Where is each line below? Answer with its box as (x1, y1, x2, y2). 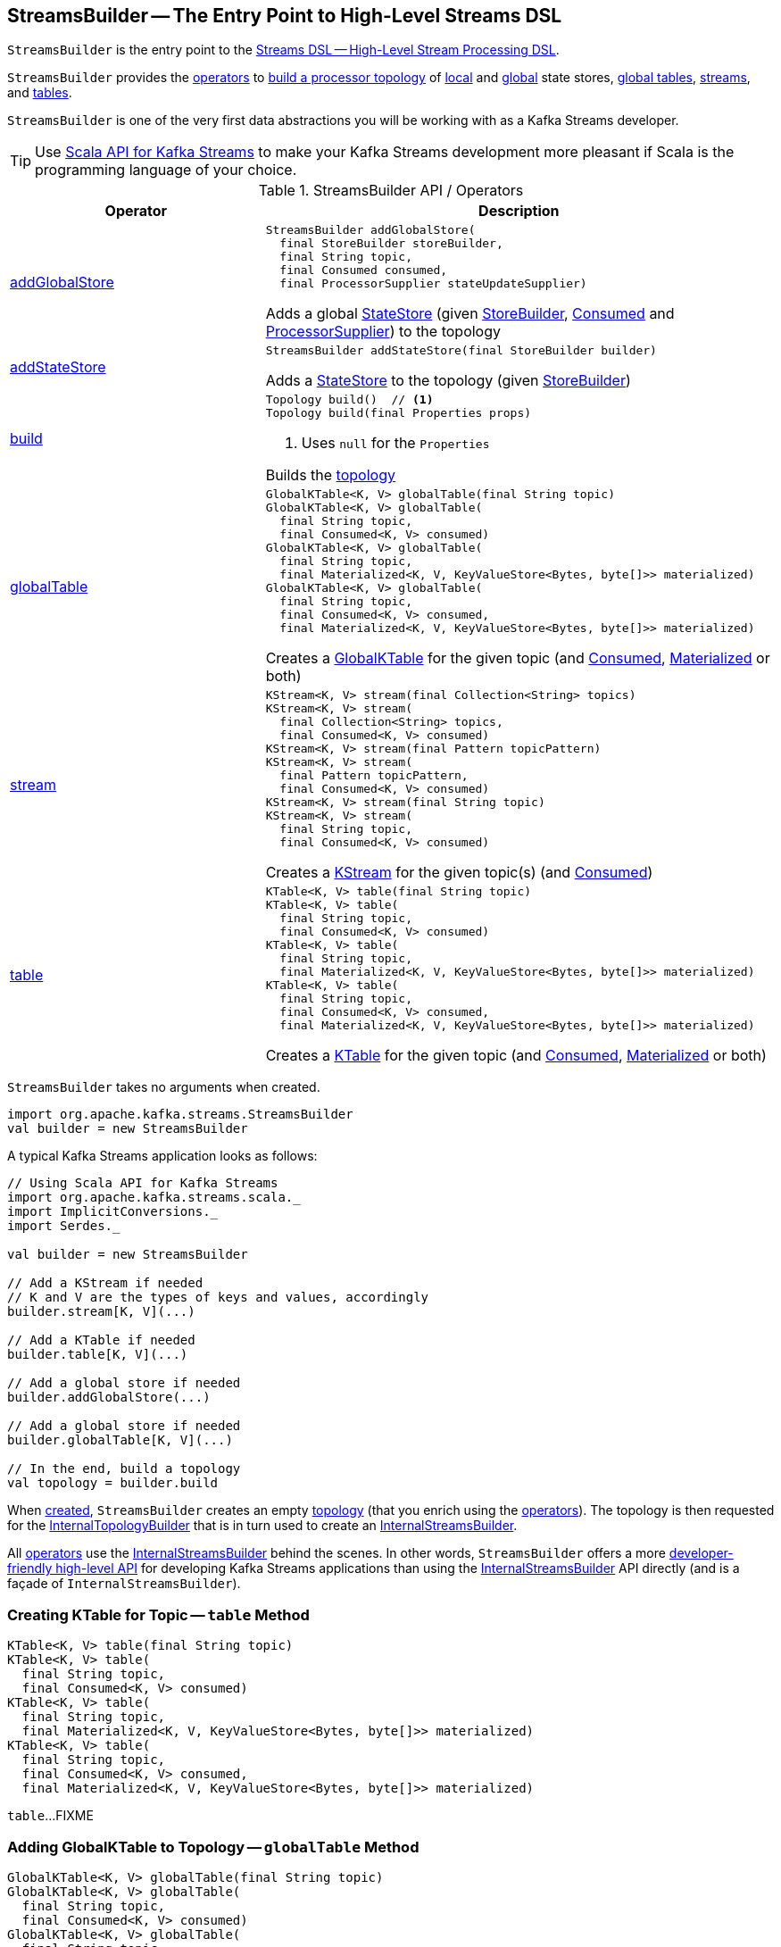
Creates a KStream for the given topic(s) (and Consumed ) (265, 863, 653, 882)
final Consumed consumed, (279, 263, 448, 278)
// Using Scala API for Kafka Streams (7, 1176, 278, 1191)
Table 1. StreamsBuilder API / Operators (258, 181, 524, 200)
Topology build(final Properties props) (265, 406, 532, 420)
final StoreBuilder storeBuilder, (279, 237, 503, 251)
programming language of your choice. (35, 161, 297, 179)
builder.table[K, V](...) (7, 1347, 188, 1362)
